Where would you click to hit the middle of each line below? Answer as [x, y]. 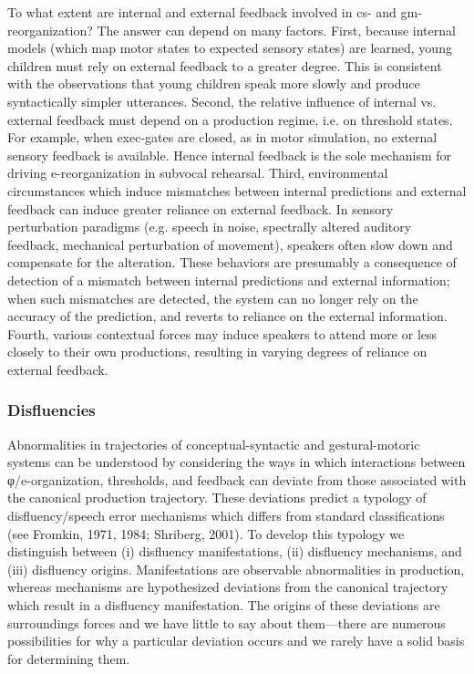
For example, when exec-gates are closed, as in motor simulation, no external [222, 137]
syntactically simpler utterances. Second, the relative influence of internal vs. [222, 101]
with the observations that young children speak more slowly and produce [214, 83]
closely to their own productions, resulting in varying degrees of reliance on [217, 352]
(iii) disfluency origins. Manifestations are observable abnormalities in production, [236, 569]
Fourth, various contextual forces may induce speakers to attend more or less [222, 333]
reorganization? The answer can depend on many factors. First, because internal [232, 30]
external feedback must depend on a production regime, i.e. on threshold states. [230, 119]
